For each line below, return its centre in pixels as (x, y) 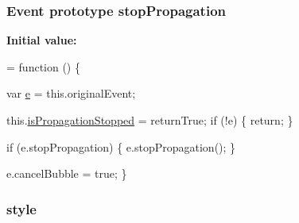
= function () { (43, 66)
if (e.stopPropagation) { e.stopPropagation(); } (121, 146)
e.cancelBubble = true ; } (67, 173)
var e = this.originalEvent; (71, 93)
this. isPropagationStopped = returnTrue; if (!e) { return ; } (150, 120)
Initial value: (42, 40)
